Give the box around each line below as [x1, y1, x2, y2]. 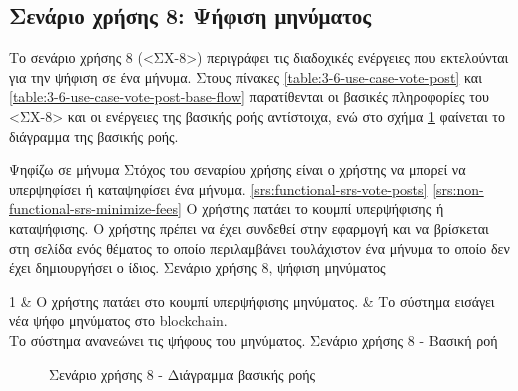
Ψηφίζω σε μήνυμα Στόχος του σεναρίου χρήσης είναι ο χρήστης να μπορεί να [9, 159, 466, 180]
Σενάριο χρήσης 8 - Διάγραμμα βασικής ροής [49, 363, 316, 384]
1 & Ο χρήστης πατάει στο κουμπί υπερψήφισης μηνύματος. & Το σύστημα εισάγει [9, 290, 495, 311]
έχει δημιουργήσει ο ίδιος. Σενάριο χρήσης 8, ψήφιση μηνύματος [9, 257, 386, 278]
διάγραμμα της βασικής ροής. [9, 125, 179, 146]
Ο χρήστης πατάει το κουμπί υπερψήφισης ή [186, 198, 444, 219]
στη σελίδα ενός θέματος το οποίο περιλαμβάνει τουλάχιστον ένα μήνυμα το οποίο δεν [9, 237, 510, 258]
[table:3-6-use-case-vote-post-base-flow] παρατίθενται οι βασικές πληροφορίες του [9, 86, 489, 107]
